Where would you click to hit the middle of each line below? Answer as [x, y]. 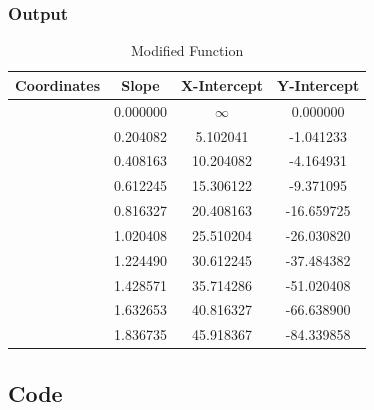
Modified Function [187, 50]
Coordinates [57, 84]
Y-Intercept [318, 84]
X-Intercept [222, 84]
